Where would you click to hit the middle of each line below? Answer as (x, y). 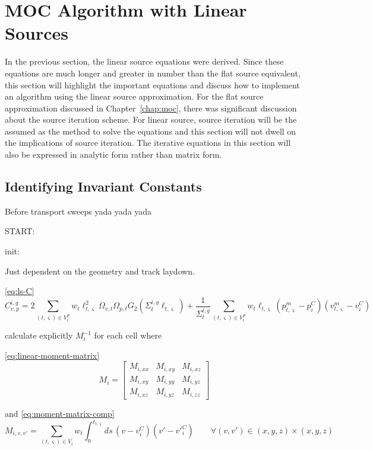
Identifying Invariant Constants (103, 186)
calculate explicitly (39, 335)
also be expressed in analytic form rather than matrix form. (113, 154)
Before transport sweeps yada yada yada (78, 211)
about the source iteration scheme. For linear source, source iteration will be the (151, 119)
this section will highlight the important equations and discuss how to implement (152, 84)
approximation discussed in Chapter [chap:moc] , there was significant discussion (151, 108)
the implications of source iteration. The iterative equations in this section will (148, 143)
